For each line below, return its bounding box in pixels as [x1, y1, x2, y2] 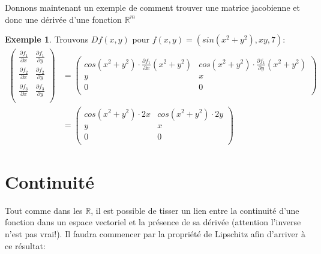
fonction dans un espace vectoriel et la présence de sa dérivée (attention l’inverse [5, 216, 301, 228]
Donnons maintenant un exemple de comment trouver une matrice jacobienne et [5, 1, 300, 13]
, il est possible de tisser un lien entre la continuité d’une [91, 204, 299, 216]
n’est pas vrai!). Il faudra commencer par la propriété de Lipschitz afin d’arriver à [5, 228, 305, 240]
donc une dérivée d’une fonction [5, 13, 122, 25]
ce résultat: [5, 239, 46, 252]
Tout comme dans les [5, 204, 83, 216]
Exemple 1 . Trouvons [5, 33, 89, 46]
